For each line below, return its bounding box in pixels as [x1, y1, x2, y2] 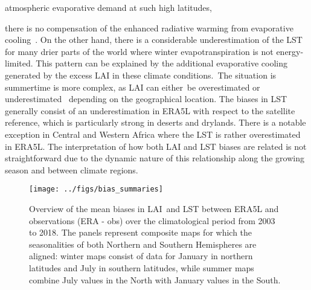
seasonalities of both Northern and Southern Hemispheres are [29, 237, 257, 250]
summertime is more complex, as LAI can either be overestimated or [5, 80, 260, 93]
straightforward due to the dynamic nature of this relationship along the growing [5, 152, 304, 164]
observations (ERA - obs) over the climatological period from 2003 [29, 214, 275, 227]
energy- [276, 45, 304, 57]
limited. [5, 57, 33, 69]
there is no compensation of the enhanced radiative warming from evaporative [5, 21, 293, 34]
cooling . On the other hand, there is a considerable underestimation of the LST [5, 33, 303, 46]
